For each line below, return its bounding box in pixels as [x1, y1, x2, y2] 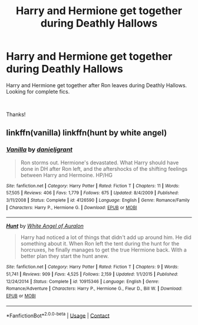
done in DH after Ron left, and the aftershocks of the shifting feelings [20, 165, 188, 172]
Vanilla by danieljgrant [6, 145, 72, 154]
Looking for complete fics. [6, 88, 70, 95]
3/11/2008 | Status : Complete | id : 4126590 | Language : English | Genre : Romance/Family [6, 197, 190, 203]
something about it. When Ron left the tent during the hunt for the [20, 240, 180, 247]
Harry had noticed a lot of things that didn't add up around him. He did [20, 234, 192, 241]
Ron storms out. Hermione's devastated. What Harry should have [20, 159, 179, 166]
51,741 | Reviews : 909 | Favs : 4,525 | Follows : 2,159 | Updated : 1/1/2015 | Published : [6, 271, 179, 277]
